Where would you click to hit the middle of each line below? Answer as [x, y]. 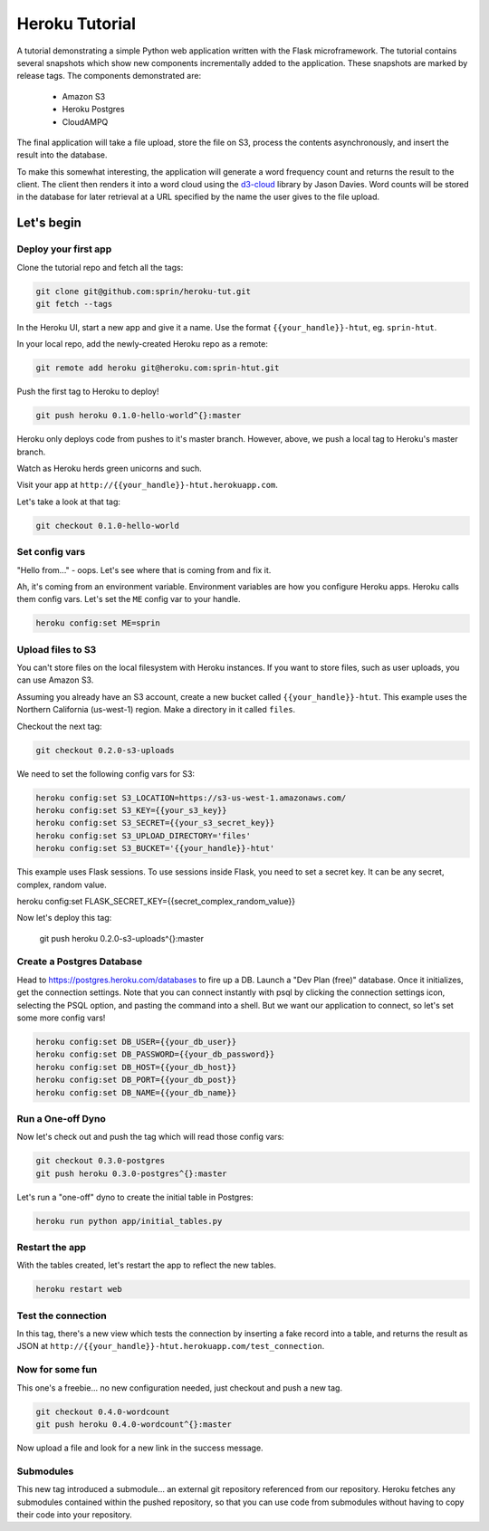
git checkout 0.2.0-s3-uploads [105, 750]
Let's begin [49, 223]
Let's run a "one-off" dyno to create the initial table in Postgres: [135, 1197]
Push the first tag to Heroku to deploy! [88, 392]
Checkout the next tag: [59, 726]
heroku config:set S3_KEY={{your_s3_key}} [131, 810]
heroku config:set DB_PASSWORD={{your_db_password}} [155, 1054]
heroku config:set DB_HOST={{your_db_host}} [136, 1067]
